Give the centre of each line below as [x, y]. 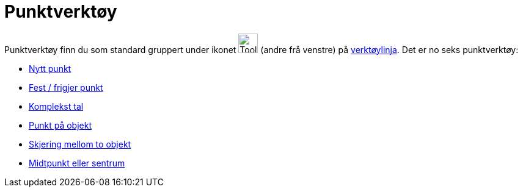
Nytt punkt [50, 68]
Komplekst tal [56, 106]
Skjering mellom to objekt [80, 144]
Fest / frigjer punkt [66, 87]
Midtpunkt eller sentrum [77, 163]
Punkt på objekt [60, 125]
